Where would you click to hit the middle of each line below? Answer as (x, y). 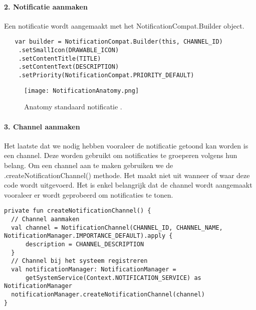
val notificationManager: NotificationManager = (94, 269)
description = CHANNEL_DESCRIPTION (85, 244)
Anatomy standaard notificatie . (73, 107)
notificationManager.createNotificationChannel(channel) (108, 294)
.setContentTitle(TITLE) (60, 58)
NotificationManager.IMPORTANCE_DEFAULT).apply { (88, 236)
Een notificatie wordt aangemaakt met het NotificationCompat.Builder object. (124, 25)
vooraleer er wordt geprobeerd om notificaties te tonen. (89, 194)
